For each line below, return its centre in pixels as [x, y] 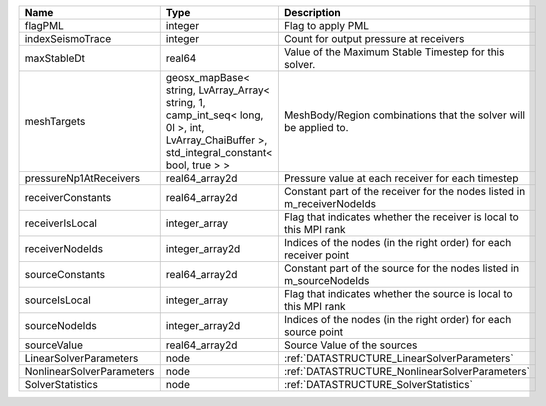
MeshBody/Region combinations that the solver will [404, 115]
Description [312, 12]
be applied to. [316, 127]
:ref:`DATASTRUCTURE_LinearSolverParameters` [398, 358]
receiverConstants [68, 197]
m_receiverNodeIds [330, 203]
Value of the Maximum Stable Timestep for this [394, 52]
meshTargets [55, 121]
